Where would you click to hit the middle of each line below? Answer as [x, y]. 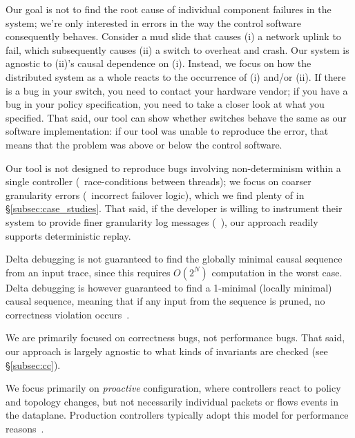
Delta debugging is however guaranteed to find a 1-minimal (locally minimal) [169, 287]
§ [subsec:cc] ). [33, 364]
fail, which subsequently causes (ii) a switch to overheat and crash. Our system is [177, 49]
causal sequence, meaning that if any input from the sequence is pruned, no [165, 301]
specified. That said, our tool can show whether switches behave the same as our [176, 117]
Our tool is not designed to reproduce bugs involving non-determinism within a [173, 168]
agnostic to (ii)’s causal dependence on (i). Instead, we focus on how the [159, 63]
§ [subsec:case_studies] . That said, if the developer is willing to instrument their [174, 208]
